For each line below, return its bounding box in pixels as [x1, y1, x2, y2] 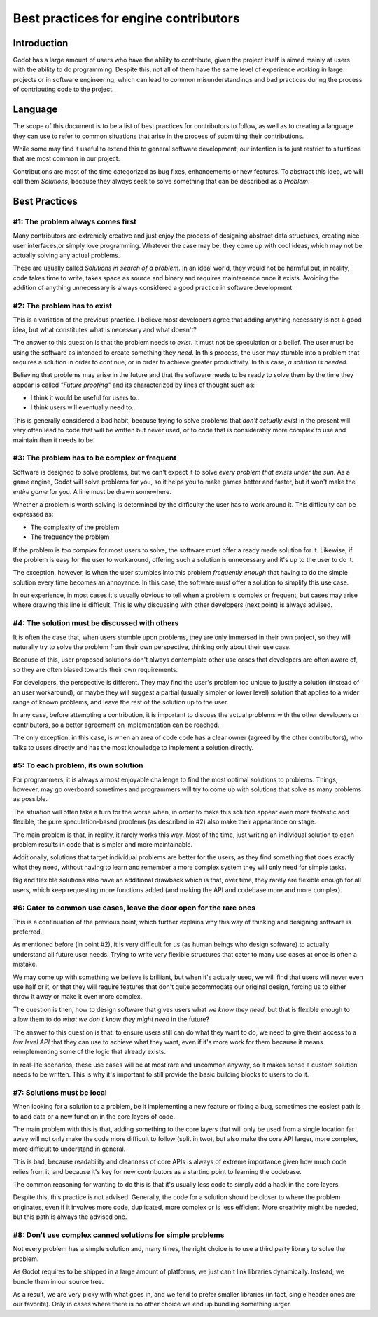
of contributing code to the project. [13, 85, 115, 94]
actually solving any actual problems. [13, 251, 120, 259]
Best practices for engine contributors [13, 11, 241, 26]
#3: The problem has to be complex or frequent [13, 453, 177, 463]
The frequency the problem [30, 533, 110, 541]
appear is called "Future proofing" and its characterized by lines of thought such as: [13, 381, 255, 389]
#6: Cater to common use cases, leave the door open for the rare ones [13, 903, 255, 913]
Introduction [13, 37, 69, 49]
